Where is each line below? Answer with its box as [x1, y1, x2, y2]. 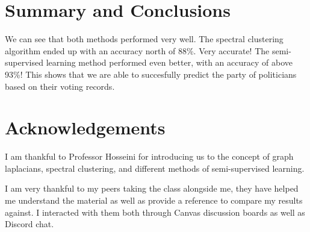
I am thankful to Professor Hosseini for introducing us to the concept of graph [5, 150, 294, 163]
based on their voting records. [5, 80, 115, 92]
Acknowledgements [5, 115, 166, 140]
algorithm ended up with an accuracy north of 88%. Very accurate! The [5, 44, 270, 57]
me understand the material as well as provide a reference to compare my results [5, 194, 303, 206]
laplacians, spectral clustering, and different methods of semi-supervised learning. [5, 161, 305, 174]
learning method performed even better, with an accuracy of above [46, 56, 293, 69]
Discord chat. [5, 218, 54, 230]
